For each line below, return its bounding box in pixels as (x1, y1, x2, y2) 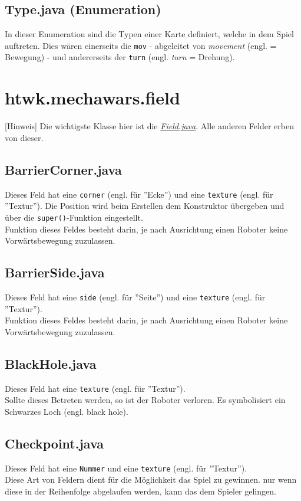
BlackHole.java (5, 354, 97, 372)
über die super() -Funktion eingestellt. (5, 211, 143, 223)
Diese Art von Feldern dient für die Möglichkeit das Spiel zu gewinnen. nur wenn (5, 473, 297, 486)
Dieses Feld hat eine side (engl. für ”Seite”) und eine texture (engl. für (5, 290, 266, 303)
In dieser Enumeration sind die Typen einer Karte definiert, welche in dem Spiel (5, 28, 294, 40)
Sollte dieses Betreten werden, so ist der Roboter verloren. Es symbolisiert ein (5, 394, 286, 406)
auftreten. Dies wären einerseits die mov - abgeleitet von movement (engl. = (5, 39, 277, 51)
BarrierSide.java (5, 263, 105, 281)
